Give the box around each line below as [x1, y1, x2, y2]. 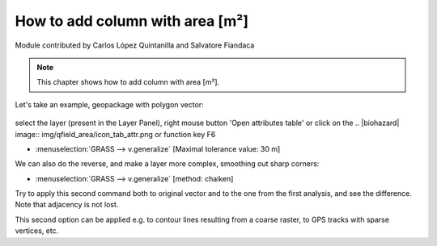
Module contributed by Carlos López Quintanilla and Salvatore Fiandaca [15, 40, 255, 50]
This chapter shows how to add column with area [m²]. [36, 77, 220, 87]
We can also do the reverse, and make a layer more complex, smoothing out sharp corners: [15, 159, 320, 169]
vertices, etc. [15, 226, 59, 236]
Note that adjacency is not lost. [15, 200, 119, 210]
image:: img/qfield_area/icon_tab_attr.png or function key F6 [15, 129, 216, 139]
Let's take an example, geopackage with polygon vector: [15, 99, 204, 109]
